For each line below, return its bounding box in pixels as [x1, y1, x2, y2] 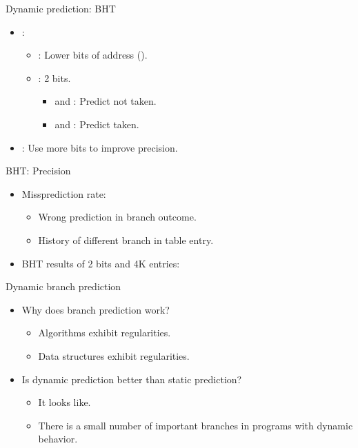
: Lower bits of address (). [38, 48, 148, 62]
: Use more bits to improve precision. [21, 140, 178, 154]
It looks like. [38, 395, 91, 409]
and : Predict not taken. [54, 94, 157, 108]
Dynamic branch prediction [6, 279, 121, 294]
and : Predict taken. [54, 116, 139, 131]
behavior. [38, 431, 78, 446]
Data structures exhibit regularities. [38, 348, 190, 363]
